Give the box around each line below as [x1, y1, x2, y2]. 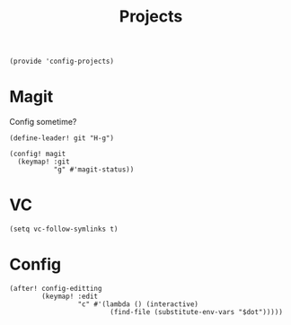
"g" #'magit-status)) [53, 165, 135, 174]
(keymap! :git [17, 157, 70, 167]
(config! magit [9, 150, 66, 159]
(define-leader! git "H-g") [9, 134, 115, 143]
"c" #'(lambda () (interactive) [77, 300, 199, 309]
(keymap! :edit [41, 292, 99, 301]
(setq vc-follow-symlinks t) [9, 224, 119, 234]
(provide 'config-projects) [9, 57, 115, 66]
